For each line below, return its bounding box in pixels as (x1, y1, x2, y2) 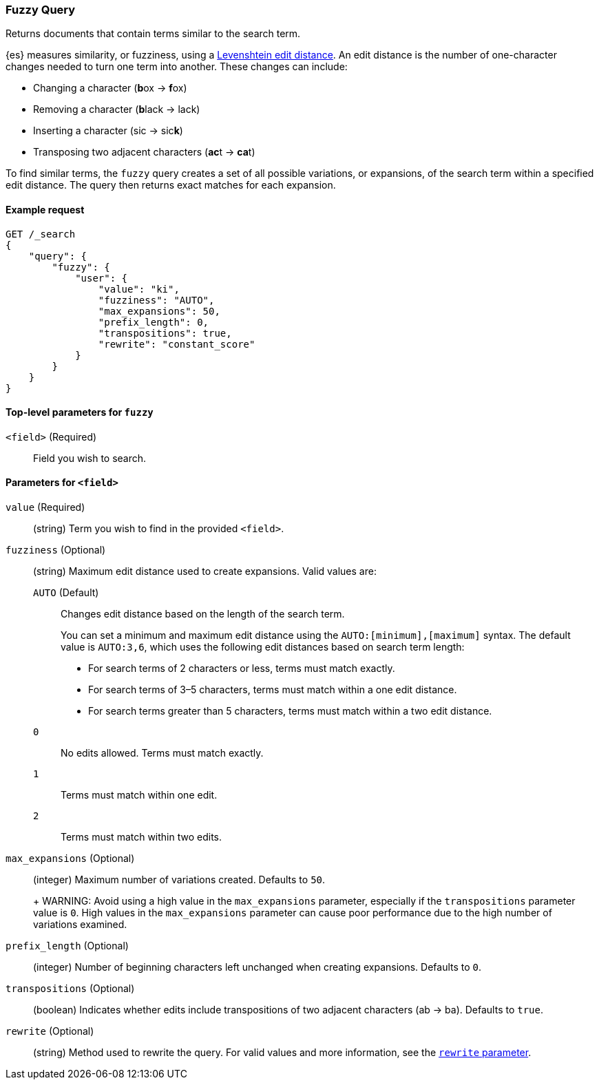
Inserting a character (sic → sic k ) (33, 125, 183, 137)
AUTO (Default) (33, 587, 99, 599)
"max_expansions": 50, (98, 305, 220, 317)
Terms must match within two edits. (61, 831, 222, 843)
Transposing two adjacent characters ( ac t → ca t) (33, 146, 255, 158)
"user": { (75, 272, 128, 284)
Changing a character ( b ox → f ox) (33, 82, 187, 94)
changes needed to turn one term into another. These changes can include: (6, 61, 348, 73)
